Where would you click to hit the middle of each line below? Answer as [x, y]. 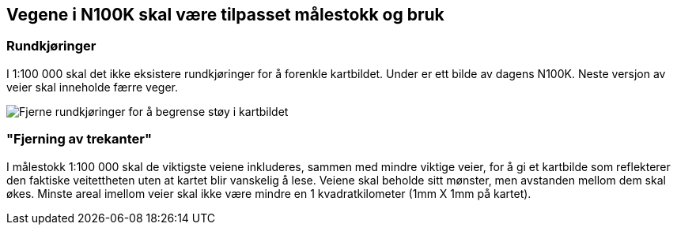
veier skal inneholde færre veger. [92, 87]
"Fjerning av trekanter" [79, 139]
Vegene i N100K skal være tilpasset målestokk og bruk [225, 15]
